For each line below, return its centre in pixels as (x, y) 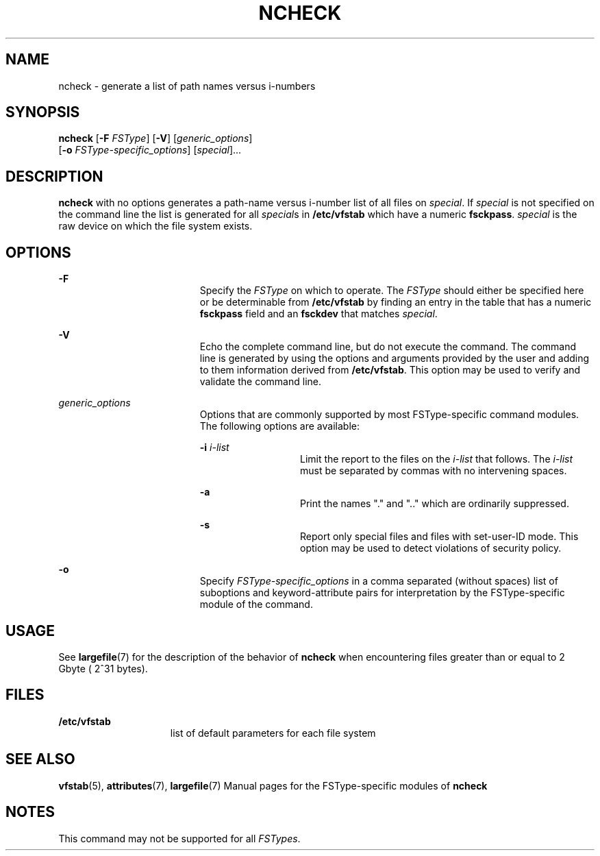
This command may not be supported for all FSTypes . (179, 838)
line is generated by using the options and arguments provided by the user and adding (395, 358)
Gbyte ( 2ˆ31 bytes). (103, 668)
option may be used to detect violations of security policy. (431, 548)
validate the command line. (260, 382)
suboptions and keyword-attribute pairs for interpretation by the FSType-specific (382, 593)
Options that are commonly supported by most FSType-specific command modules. (389, 415)
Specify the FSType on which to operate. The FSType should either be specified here (392, 291)
